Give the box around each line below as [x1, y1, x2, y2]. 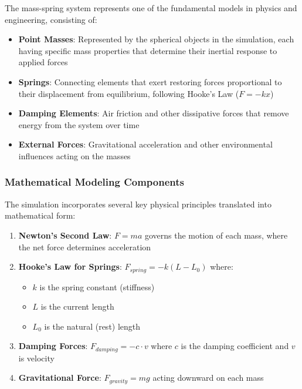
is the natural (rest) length [44, 320, 141, 332]
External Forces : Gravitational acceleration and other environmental [18, 138, 273, 150]
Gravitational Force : [18, 371, 101, 384]
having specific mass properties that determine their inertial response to [18, 44, 277, 56]
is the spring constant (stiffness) [39, 280, 155, 293]
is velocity [18, 351, 55, 364]
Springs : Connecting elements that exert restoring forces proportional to [18, 75, 282, 88]
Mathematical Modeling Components [5, 175, 184, 189]
